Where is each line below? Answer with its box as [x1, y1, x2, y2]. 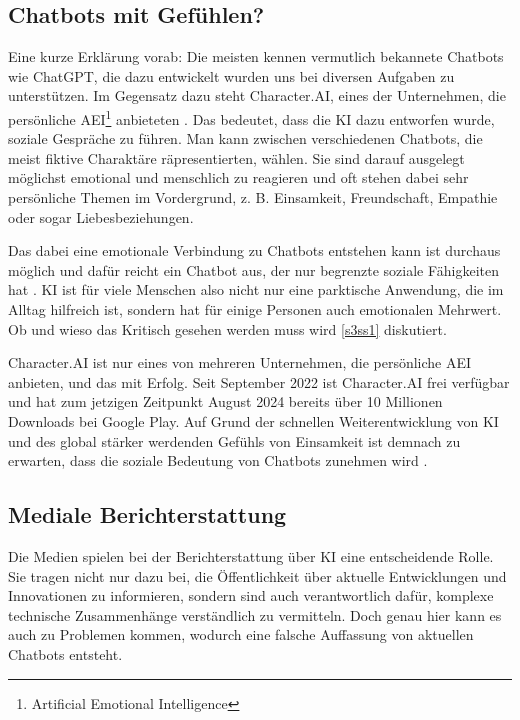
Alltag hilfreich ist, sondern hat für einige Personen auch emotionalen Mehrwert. [8, 298, 502, 319]
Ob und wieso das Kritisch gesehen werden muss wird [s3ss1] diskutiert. [8, 318, 447, 339]
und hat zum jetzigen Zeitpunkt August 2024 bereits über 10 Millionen [8, 391, 443, 412]
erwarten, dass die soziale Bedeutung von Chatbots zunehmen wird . [8, 450, 428, 471]
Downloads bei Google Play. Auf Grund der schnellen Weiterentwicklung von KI [8, 410, 499, 431]
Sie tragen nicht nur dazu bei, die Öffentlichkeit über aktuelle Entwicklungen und [8, 565, 507, 586]
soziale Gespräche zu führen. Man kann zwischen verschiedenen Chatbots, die [8, 128, 483, 149]
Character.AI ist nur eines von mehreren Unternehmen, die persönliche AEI [8, 352, 472, 373]
